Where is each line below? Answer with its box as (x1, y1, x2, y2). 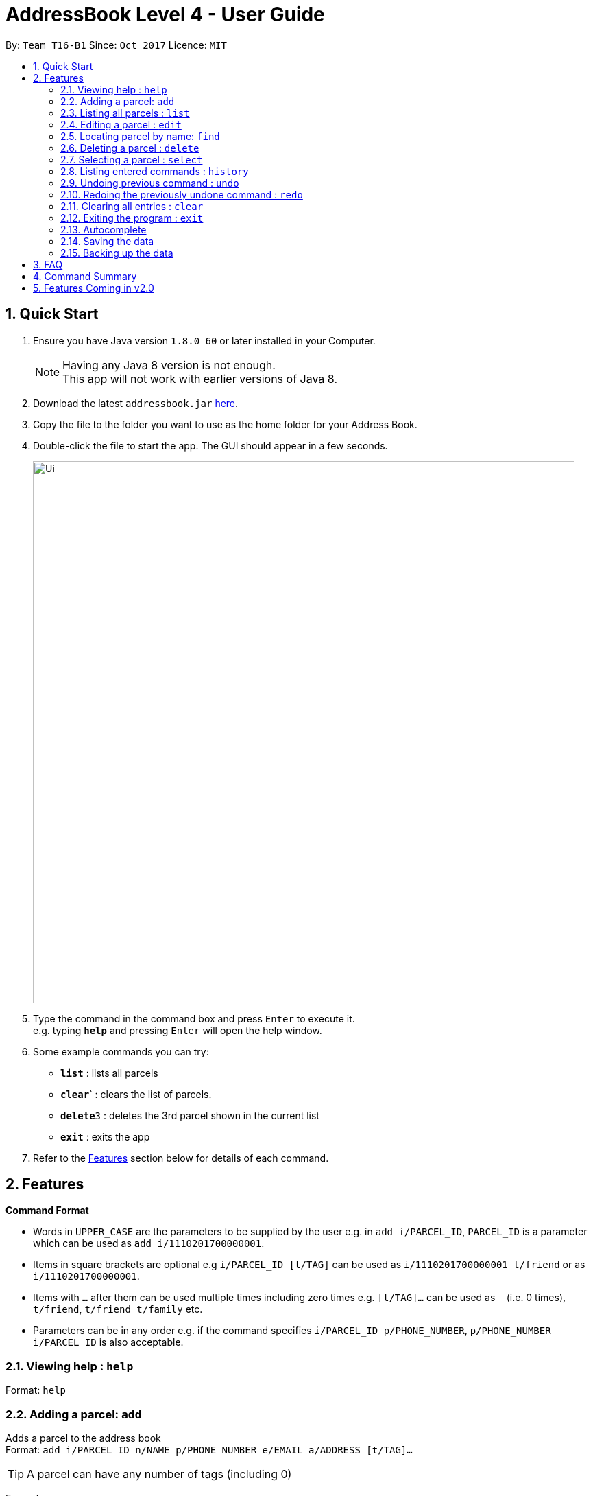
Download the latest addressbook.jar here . (33, 397, 239, 409)
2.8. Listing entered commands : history (60, 165, 249, 177)
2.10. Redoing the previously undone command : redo (60, 188, 303, 200)
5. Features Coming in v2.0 (33, 281, 154, 294)
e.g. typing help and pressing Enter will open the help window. (33, 1024, 322, 1036)
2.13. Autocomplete (60, 223, 147, 235)
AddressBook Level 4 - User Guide (5, 3, 325, 26)
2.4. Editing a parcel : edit (60, 118, 182, 130)
